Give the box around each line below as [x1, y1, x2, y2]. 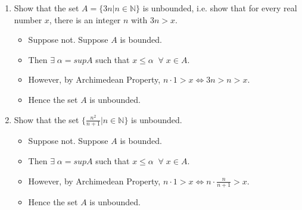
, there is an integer [49, 13, 121, 26]
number [14, 13, 42, 26]
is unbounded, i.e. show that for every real [142, 2, 297, 14]
